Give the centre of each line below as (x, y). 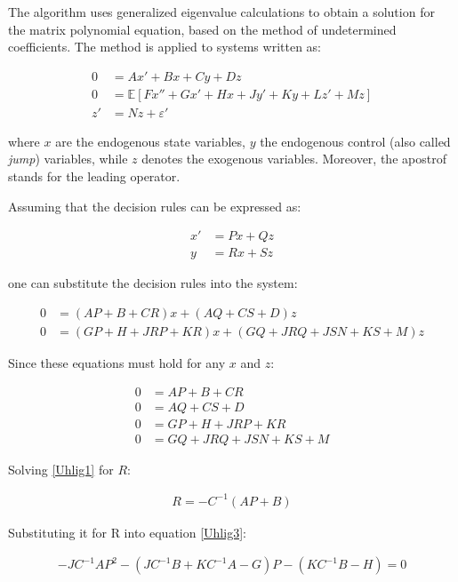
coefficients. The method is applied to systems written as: (165, 47)
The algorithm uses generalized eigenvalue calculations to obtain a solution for (221, 12)
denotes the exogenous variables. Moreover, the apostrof (294, 159)
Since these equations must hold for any (117, 362)
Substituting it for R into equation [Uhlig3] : (127, 532)
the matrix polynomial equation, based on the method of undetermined (202, 29)
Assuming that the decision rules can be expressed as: (155, 206)
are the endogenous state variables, (150, 141)
